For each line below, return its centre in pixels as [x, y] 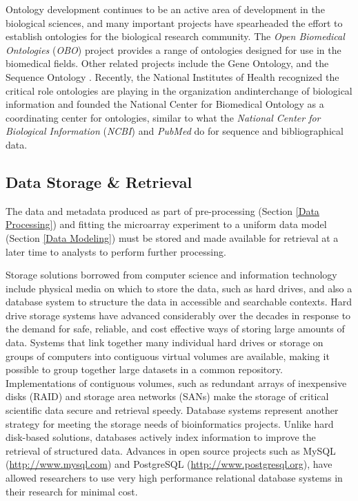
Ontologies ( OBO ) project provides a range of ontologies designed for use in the [173, 49]
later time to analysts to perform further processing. [116, 251]
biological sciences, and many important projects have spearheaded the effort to [174, 22]
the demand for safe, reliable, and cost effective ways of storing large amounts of [175, 329]
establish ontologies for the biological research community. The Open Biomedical [175, 36]
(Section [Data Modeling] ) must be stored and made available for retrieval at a [172, 237]
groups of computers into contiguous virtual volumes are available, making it [168, 356]
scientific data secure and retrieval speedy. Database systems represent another [172, 410]
